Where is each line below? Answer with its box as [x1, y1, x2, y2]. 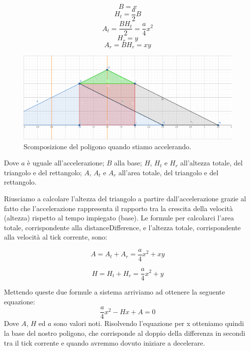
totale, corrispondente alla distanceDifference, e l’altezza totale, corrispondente [4, 222, 241, 232]
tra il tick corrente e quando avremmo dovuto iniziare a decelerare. [4, 337, 205, 348]
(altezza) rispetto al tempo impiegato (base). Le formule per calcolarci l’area [4, 213, 234, 223]
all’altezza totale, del [180, 158, 243, 168]
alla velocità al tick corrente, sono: [4, 232, 108, 242]
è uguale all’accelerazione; [27, 158, 105, 168]
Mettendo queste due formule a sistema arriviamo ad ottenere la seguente [4, 287, 225, 297]
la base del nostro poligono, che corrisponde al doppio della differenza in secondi [4, 327, 246, 338]
